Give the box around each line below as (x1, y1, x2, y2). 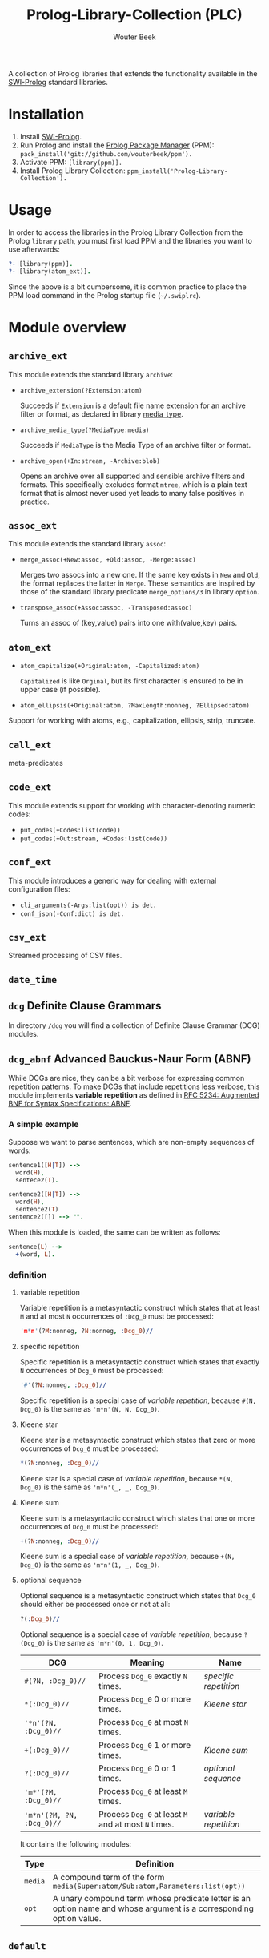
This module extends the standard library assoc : (8, 539, 167, 549)
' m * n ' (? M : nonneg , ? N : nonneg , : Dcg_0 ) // (19, 1327, 154, 1335)
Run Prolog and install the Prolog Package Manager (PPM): (19, 140, 215, 150)
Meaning (130, 1657, 165, 1668)
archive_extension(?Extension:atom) (19, 386, 143, 394)
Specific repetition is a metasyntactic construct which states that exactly (19, 1356, 260, 1367)
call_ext (8, 739, 52, 751)
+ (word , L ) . (15, 1250, 56, 1259)
